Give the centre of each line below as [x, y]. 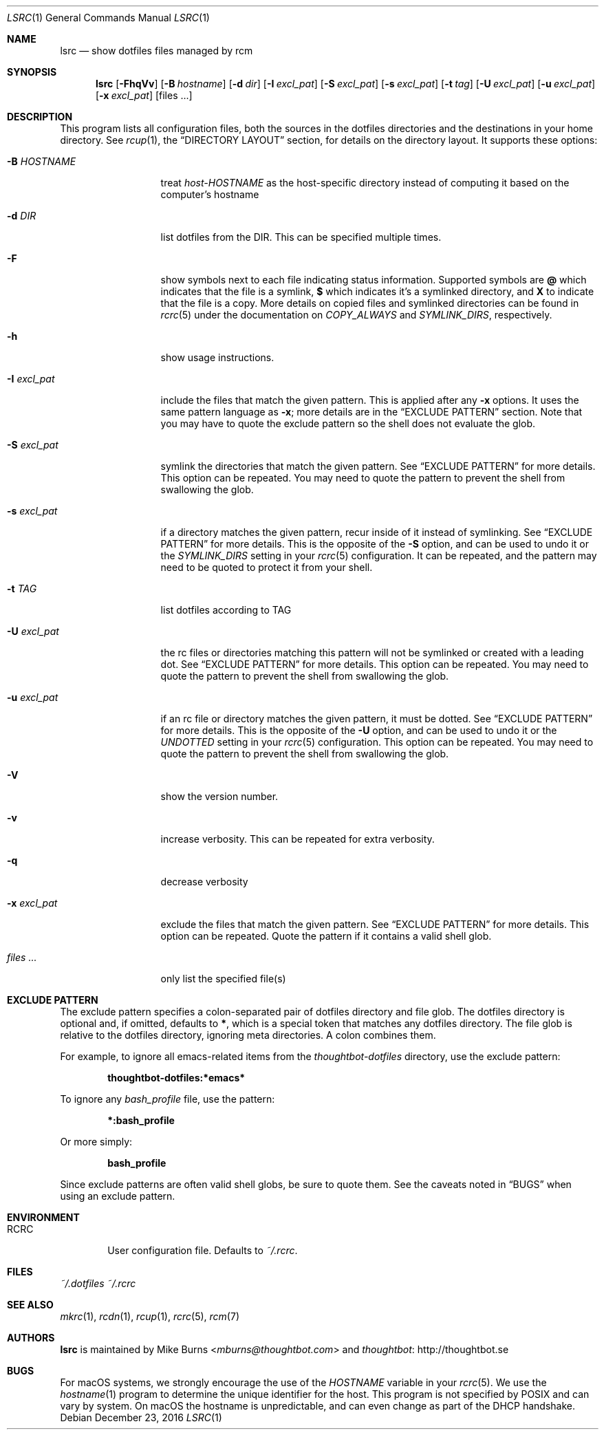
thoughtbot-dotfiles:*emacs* [176, 1078]
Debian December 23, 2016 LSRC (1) [141, 1417]
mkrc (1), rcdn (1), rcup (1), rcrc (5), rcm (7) [150, 1316]
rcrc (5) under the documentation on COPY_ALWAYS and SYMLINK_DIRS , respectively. [356, 315]
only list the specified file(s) [223, 979]
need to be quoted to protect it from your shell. [267, 567]
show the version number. [219, 796]
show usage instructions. [217, 357]
